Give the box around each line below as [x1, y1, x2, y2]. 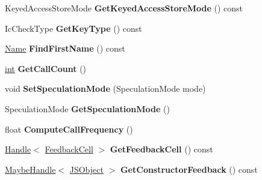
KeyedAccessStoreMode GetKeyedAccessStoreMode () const [5, 2, 243, 14]
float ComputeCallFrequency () [5, 122, 133, 135]
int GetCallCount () [5, 62, 87, 74]
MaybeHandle [5, 163, 56, 175]
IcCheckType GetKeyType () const [5, 22, 142, 34]
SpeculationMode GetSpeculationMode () [5, 102, 170, 115]
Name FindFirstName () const [5, 42, 125, 55]
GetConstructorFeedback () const [120, 163, 258, 175]
